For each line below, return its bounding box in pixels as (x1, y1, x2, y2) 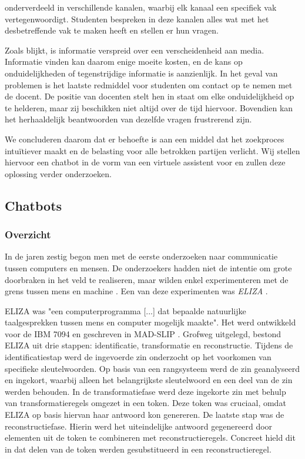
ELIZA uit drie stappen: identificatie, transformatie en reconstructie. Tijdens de (5, 339, 293, 351)
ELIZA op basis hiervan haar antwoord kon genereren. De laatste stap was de (5, 408, 284, 421)
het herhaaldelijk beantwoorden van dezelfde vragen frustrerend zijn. (5, 113, 252, 125)
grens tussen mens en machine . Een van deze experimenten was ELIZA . (5, 285, 268, 297)
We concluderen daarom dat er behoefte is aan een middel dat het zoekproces (5, 132, 284, 145)
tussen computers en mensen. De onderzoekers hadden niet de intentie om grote (5, 261, 292, 274)
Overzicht (5, 227, 51, 242)
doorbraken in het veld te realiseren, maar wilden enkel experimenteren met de (5, 273, 289, 285)
